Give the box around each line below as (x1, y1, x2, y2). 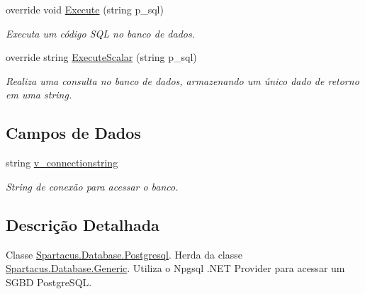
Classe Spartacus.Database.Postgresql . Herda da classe (6, 247, 243, 261)
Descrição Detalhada (6, 213, 159, 235)
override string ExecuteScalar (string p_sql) (6, 50, 197, 64)
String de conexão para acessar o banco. (6, 179, 179, 193)
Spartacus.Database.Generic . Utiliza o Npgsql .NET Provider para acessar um (6, 261, 345, 276)
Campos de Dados (6, 122, 141, 144)
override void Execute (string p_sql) (6, 2, 164, 16)
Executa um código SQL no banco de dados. (6, 26, 196, 40)
